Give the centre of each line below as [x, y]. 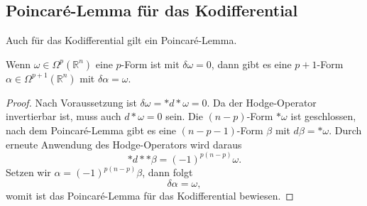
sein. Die [184, 116]
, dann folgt [168, 172]
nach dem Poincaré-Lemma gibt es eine [91, 130]
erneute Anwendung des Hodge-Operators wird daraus [124, 144]
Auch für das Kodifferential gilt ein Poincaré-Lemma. [121, 40]
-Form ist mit [150, 64]
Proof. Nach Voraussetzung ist [71, 102]
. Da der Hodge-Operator [262, 102]
